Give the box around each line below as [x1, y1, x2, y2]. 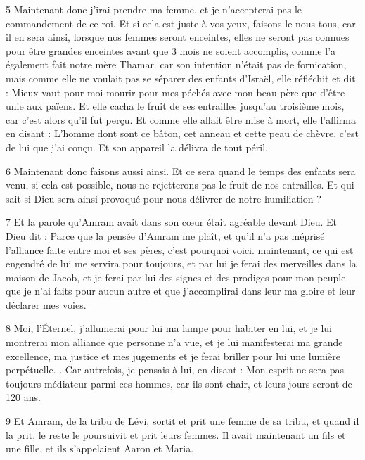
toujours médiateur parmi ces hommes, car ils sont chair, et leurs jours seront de [6, 376, 352, 390]
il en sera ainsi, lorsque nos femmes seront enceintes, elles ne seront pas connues [6, 30, 350, 44]
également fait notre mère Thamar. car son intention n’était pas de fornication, [6, 57, 347, 72]
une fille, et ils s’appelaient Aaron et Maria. [6, 441, 194, 456]
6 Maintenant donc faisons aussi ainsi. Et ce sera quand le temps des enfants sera [6, 163, 356, 178]
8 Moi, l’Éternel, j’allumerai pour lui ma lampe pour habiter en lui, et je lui [6, 321, 333, 336]
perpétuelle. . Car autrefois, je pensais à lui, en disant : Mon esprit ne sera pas [6, 362, 345, 377]
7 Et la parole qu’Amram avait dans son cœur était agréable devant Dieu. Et [6, 215, 338, 229]
